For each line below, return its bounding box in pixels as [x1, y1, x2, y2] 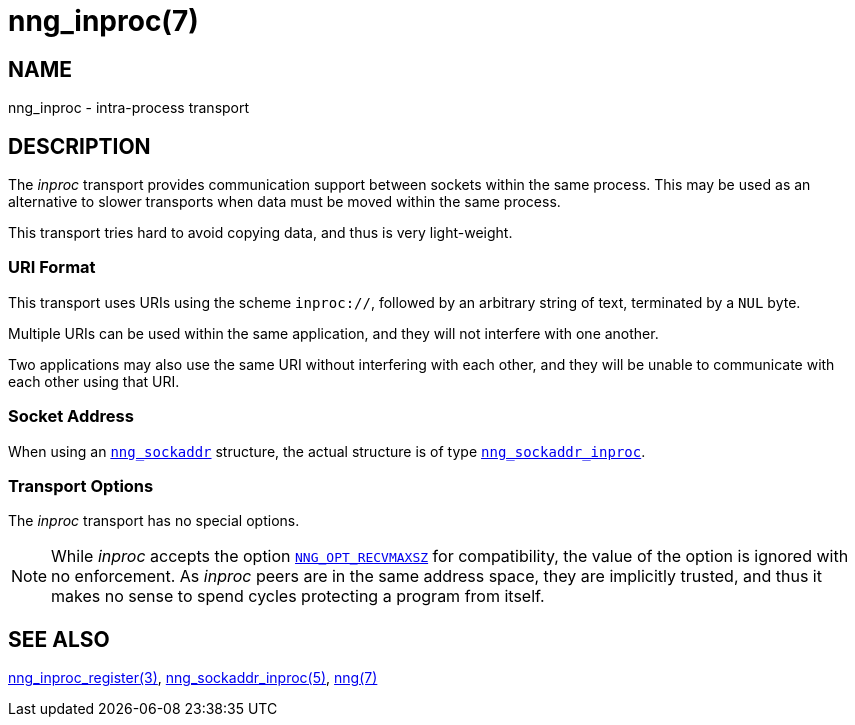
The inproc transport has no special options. [8, 512, 300, 530]
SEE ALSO [8, 626, 110, 652]
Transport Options [8, 475, 154, 496]
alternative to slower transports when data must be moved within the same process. [8, 193, 561, 211]
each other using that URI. [8, 372, 180, 390]
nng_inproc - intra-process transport [8, 99, 250, 117]
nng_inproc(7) [8, 4, 199, 38]
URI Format [8, 257, 96, 278]
